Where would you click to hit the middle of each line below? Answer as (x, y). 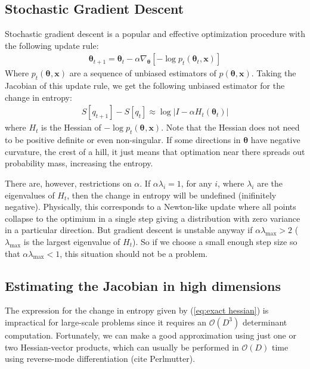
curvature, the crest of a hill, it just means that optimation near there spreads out (155, 151)
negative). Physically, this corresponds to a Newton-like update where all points (151, 207)
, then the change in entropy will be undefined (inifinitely (172, 195)
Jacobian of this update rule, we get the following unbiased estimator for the (145, 86)
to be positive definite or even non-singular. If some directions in (123, 140)
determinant (265, 322)
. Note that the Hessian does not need (230, 127)
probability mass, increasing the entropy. (79, 163)
